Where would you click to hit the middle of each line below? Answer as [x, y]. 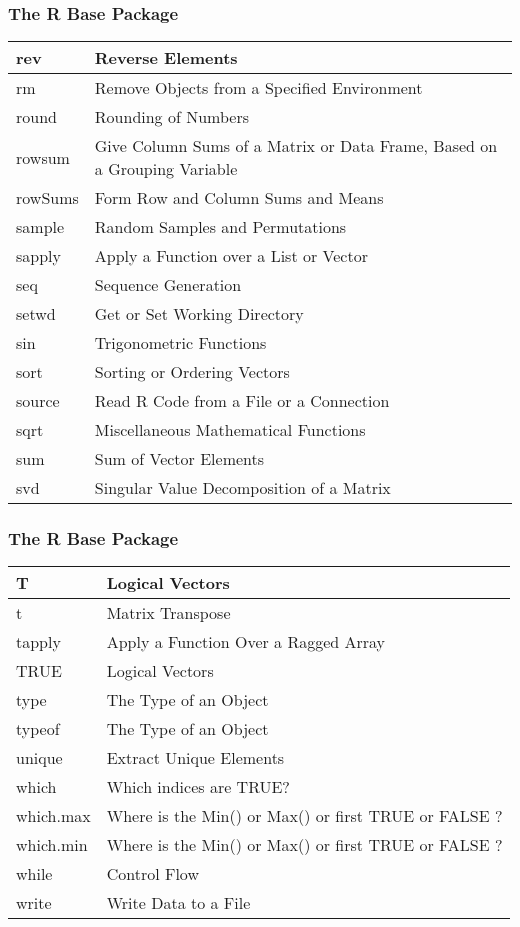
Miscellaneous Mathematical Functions [230, 430]
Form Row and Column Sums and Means [239, 198]
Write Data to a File [178, 903]
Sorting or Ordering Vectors [192, 372]
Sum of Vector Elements [179, 459]
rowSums [47, 198]
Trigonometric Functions [180, 343]
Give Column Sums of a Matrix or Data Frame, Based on [296, 146]
